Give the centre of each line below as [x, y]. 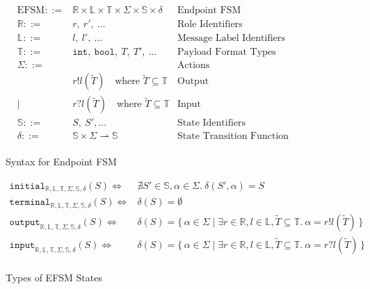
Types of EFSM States [54, 277]
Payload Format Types [226, 52]
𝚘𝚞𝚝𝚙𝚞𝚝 [25, 222]
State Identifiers [211, 123]
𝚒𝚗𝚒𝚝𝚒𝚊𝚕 [27, 186]
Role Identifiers [210, 25]
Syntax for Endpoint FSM [61, 162]
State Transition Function [233, 137]
